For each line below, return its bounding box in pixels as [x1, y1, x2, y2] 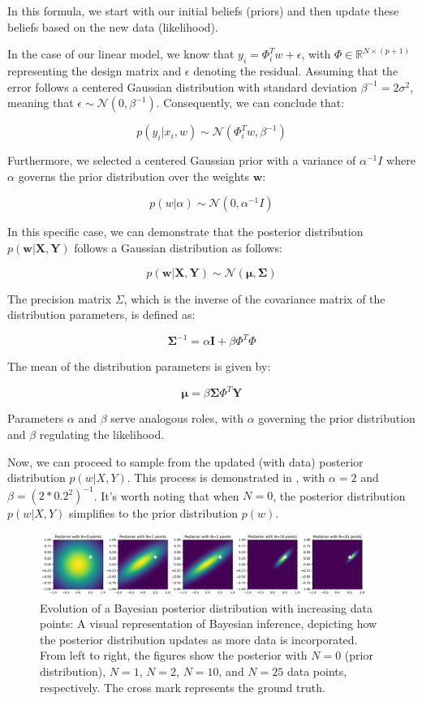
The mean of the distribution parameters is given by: [7, 358, 271, 375]
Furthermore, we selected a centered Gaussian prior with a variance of [7, 152, 356, 169]
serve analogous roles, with [110, 410, 243, 427]
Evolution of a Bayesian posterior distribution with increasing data [40, 599, 373, 616]
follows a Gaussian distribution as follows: [74, 239, 282, 256]
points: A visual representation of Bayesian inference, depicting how [40, 615, 377, 632]
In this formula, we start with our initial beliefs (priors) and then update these [7, 2, 399, 19]
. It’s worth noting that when [93, 487, 239, 504]
